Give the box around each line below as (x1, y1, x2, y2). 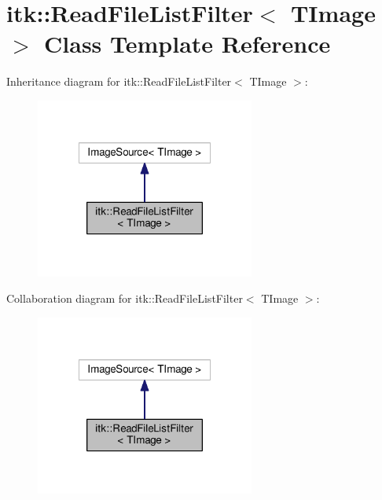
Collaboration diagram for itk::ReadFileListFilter (6, 290, 243, 307)
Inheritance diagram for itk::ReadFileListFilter (6, 73, 232, 90)
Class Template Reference (44, 28, 331, 60)
